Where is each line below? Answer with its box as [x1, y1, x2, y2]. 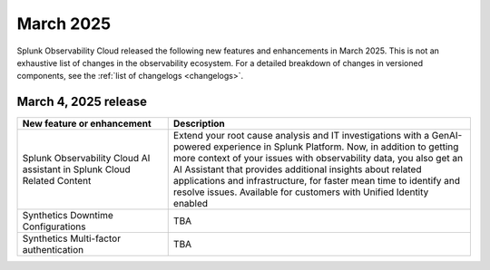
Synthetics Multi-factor [22, 232, 122, 245]
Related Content [22, 175, 92, 188]
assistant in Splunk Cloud [22, 163, 131, 176]
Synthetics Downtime [22, 209, 113, 222]
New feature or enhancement [22, 118, 152, 130]
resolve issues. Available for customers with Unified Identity [172, 186, 429, 198]
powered [172, 140, 211, 153]
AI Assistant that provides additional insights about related [172, 163, 422, 176]
